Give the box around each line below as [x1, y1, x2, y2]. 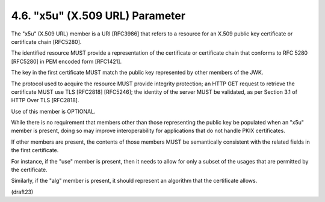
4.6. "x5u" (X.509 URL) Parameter [11, 9, 186, 22]
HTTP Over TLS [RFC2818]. [11, 97, 79, 104]
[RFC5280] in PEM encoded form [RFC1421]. [11, 58, 122, 65]
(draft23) [11, 188, 34, 195]
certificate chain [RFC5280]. [11, 38, 82, 45]
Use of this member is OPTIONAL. [11, 108, 96, 115]
